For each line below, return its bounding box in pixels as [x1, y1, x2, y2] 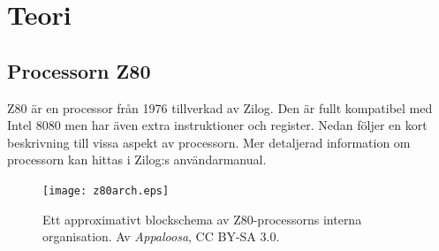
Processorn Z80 [7, 57, 151, 84]
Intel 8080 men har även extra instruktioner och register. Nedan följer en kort [7, 116, 428, 134]
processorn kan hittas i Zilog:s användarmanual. [7, 150, 267, 169]
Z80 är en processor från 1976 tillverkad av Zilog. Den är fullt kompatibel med [7, 98, 433, 117]
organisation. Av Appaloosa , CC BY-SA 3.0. [42, 227, 280, 246]
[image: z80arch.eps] [42, 184, 170, 197]
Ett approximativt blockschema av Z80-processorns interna [42, 209, 362, 228]
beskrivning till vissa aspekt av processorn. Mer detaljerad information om [7, 133, 411, 151]
